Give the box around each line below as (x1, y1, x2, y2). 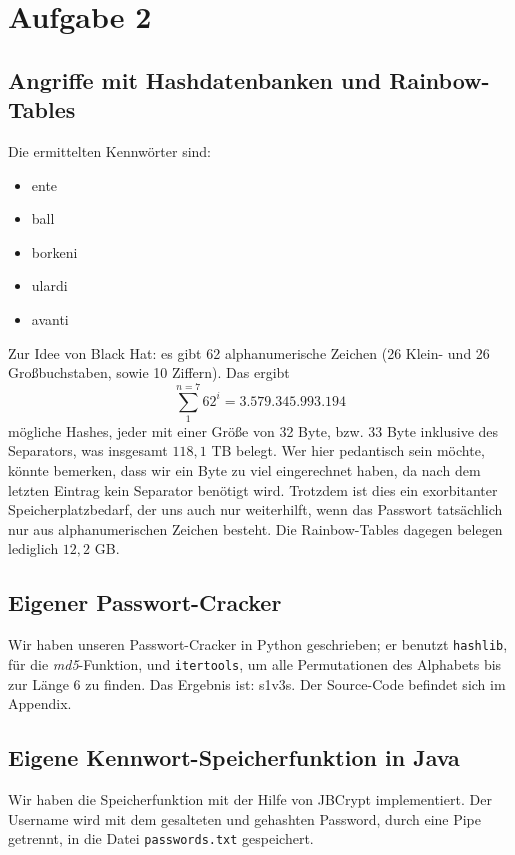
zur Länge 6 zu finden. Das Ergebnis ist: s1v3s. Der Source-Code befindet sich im (8, 673, 506, 694)
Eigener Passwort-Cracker (8, 587, 282, 618)
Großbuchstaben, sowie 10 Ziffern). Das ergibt (8, 362, 290, 383)
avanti (31, 308, 69, 329)
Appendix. (8, 693, 72, 714)
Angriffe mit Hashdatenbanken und (8, 64, 382, 95)
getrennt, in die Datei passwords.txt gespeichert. (8, 828, 314, 849)
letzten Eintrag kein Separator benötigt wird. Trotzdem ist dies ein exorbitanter (8, 479, 498, 500)
